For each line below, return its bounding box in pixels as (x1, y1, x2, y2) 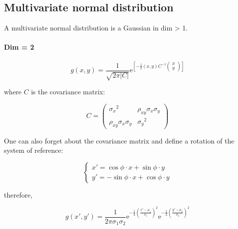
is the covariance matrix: (31, 86, 105, 97)
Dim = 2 (4, 42, 34, 52)
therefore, (4, 189, 33, 200)
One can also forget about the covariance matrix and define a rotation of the (4, 135, 235, 145)
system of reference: (4, 145, 63, 155)
